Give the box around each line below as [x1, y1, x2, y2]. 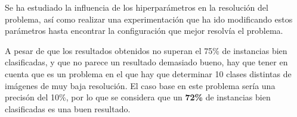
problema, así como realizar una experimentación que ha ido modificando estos [5, 12, 293, 25]
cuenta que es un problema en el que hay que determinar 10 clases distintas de [5, 67, 292, 80]
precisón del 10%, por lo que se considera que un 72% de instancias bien [5, 91, 271, 103]
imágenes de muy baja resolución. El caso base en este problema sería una [5, 79, 276, 91]
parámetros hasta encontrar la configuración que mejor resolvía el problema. [5, 24, 283, 37]
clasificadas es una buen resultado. [5, 102, 131, 115]
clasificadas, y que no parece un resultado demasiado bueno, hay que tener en [5, 56, 288, 68]
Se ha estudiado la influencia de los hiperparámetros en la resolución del [5, 1, 268, 13]
